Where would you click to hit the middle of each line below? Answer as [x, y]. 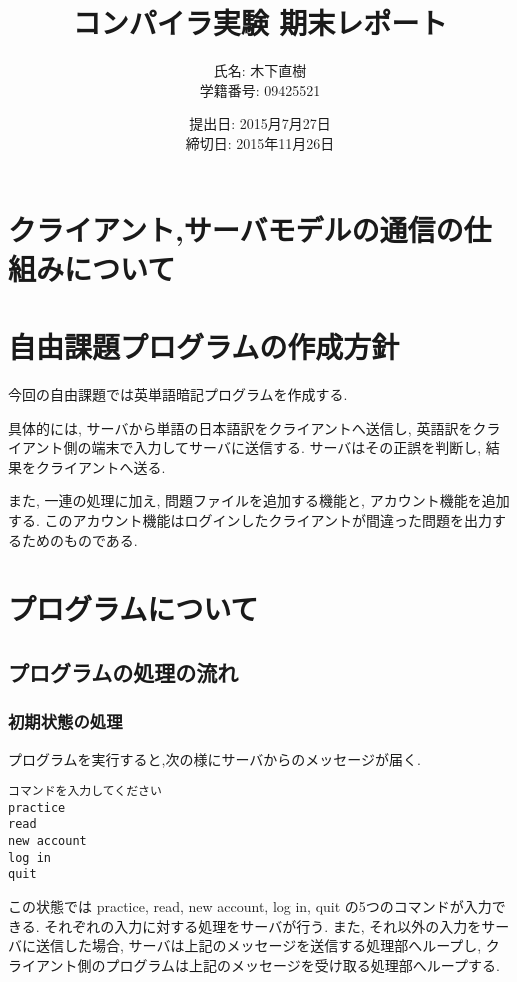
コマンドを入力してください [85, 791]
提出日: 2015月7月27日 [260, 123]
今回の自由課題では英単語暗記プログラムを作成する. [178, 394]
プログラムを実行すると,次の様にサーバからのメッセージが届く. [214, 758]
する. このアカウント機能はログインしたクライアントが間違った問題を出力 [250, 519]
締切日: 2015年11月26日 [260, 142]
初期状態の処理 [65, 721]
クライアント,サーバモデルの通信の [236, 228]
